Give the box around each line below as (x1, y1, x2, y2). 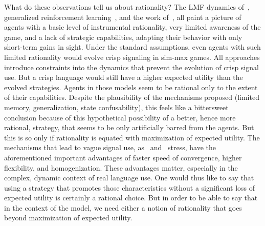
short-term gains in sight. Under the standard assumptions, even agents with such (4, 42, 261, 52)
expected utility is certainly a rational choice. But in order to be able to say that (4, 192, 258, 203)
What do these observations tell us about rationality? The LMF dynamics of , (4, 2, 250, 12)
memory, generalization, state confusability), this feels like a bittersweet (4, 101, 229, 112)
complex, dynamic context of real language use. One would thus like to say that (4, 172, 254, 183)
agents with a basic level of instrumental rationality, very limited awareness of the (4, 22, 261, 32)
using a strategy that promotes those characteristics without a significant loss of (4, 182, 255, 193)
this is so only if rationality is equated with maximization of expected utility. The (4, 132, 260, 142)
